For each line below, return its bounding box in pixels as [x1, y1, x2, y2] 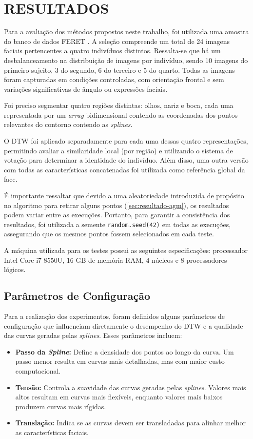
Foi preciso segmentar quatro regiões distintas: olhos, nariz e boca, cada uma [4, 100, 234, 110]
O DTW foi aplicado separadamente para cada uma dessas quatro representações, [4, 136, 248, 146]
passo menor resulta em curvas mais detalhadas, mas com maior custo [15, 356, 225, 366]
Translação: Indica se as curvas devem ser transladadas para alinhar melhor [15, 418, 246, 428]
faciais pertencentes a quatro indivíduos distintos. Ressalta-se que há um [4, 45, 221, 56]
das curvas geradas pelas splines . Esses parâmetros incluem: [4, 330, 182, 340]
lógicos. [4, 264, 26, 274]
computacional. [15, 366, 61, 376]
